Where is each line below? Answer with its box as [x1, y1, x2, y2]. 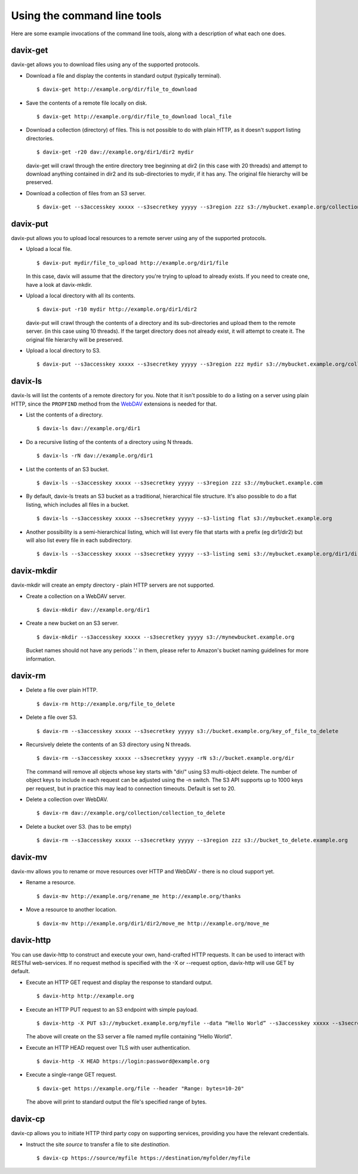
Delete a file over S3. [26, 714, 78, 721]
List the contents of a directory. [26, 411, 103, 418]
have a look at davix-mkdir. [26, 281, 92, 288]
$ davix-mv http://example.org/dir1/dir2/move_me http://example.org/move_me [36, 920, 270, 927]
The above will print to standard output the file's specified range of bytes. [26, 1098, 207, 1105]
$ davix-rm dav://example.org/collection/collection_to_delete [36, 810, 226, 817]
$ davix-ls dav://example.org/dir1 [36, 425, 141, 432]
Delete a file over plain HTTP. [26, 686, 98, 694]
